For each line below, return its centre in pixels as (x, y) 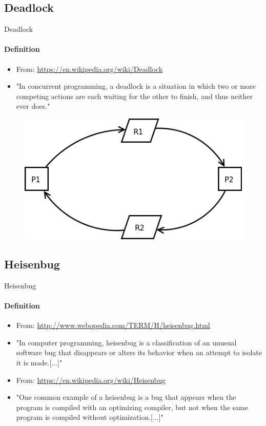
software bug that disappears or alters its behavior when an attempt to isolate (139, 352)
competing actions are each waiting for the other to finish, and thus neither (135, 96)
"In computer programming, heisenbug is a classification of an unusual (126, 342)
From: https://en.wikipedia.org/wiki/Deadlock (89, 69)
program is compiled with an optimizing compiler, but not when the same (132, 407)
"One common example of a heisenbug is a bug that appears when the (126, 397)
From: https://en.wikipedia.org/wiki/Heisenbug (91, 380)
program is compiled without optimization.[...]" (90, 417)
